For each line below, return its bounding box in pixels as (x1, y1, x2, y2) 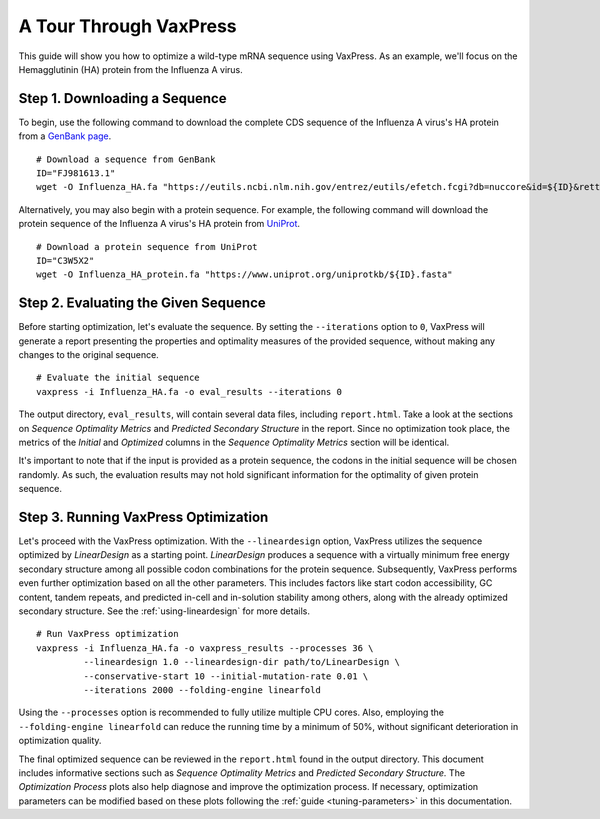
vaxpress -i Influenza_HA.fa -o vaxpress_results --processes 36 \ (36, 642, 374, 654)
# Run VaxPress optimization (36, 628, 179, 640)
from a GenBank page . (18, 130, 112, 142)
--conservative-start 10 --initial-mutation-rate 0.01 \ (83, 670, 369, 682)
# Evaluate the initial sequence (36, 372, 200, 384)
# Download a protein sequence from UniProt (36, 241, 259, 252)
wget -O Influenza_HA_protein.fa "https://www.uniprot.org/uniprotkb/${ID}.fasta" (36, 269, 453, 280)
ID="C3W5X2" (36, 255, 95, 266)
